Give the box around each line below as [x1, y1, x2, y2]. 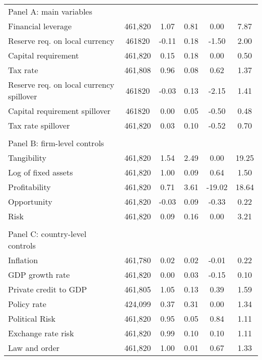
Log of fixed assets [8, 166, 73, 178]
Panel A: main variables [8, 6, 93, 17]
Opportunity [8, 196, 52, 207]
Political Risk [8, 313, 55, 324]
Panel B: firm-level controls [8, 137, 104, 149]
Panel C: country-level [8, 228, 87, 239]
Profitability [8, 181, 51, 193]
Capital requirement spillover [8, 105, 111, 116]
